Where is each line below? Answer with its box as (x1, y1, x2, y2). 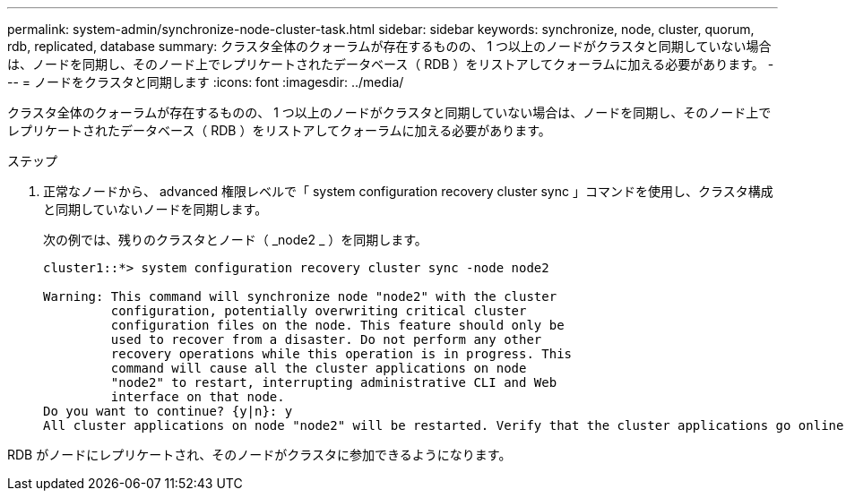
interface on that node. (110, 390, 285, 404)
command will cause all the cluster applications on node (110, 361, 527, 375)
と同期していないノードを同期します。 (43, 202, 268, 217)
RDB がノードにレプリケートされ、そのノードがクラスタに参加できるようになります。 (7, 447, 512, 462)
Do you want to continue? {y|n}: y (43, 404, 293, 418)
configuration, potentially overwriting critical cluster (110, 304, 527, 318)
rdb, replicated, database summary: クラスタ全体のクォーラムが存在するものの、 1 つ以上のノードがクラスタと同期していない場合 (7, 39, 772, 54)
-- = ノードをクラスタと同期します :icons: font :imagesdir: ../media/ (7, 74, 404, 90)
